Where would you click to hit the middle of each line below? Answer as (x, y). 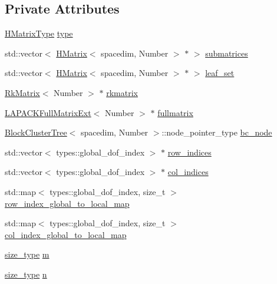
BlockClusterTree (36, 132)
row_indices (189, 152)
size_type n (26, 274)
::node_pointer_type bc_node (217, 132)
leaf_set (220, 73)
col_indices (188, 172)
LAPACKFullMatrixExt (48, 112)
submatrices (227, 53)
